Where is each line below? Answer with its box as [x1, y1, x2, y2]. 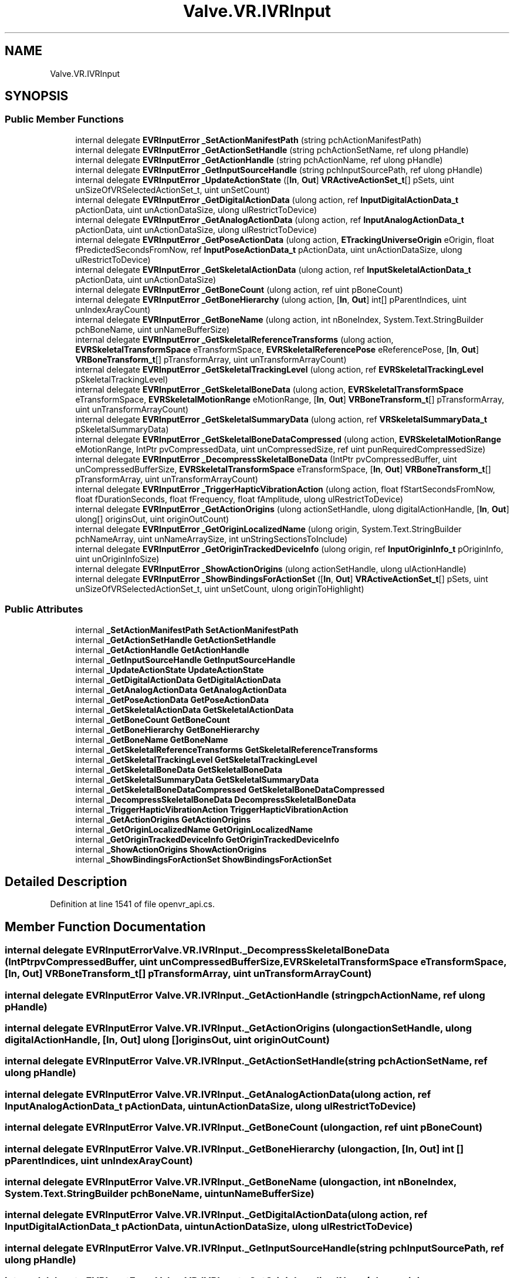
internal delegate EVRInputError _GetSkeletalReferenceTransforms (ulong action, [75, 334, 394, 344]
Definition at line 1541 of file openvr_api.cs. [50, 899, 215, 910]
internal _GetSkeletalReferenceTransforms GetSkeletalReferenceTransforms [75, 744, 378, 755]
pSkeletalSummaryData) [75, 424, 169, 434]
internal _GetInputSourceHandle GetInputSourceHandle [75, 654, 296, 665]
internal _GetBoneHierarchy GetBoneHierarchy [75, 724, 260, 735]
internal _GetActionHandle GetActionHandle [75, 644, 249, 655]
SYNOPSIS [5, 89, 69, 104]
